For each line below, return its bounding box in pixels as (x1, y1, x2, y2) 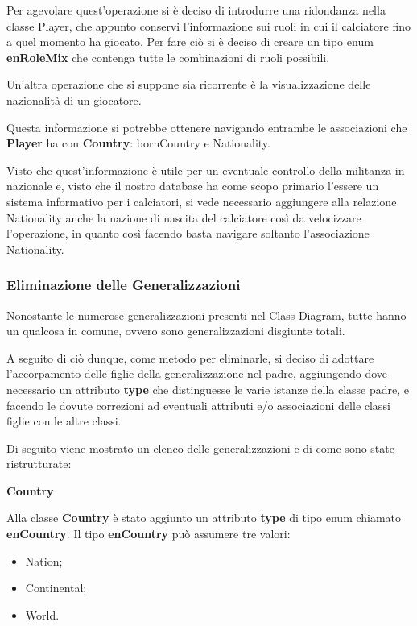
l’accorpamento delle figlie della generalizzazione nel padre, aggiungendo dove (6, 365, 388, 382)
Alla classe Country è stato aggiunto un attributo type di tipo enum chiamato (6, 509, 402, 526)
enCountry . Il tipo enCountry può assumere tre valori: (6, 525, 291, 542)
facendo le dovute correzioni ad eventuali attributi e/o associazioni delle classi (6, 396, 390, 413)
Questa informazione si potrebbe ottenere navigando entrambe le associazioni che (6, 118, 407, 135)
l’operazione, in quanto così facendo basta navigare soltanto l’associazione (6, 225, 370, 242)
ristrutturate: (6, 455, 72, 472)
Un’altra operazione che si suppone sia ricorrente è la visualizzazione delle (6, 76, 371, 93)
